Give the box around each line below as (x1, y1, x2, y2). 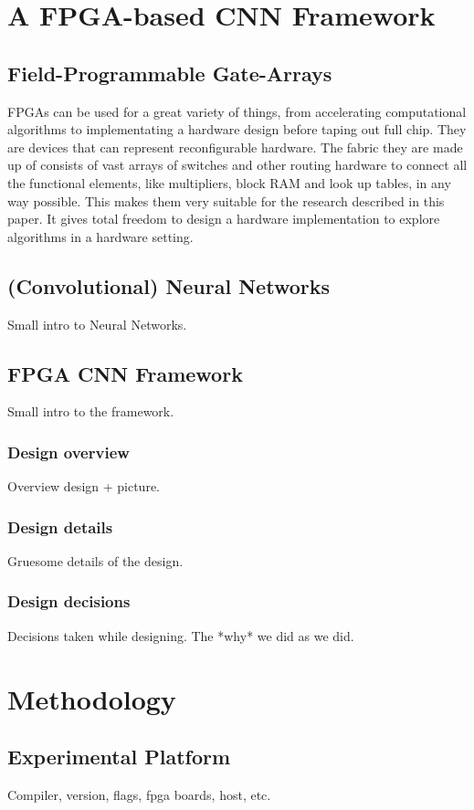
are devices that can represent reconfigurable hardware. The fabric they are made (7, 137, 463, 156)
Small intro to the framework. (7, 402, 174, 421)
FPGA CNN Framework (7, 359, 243, 387)
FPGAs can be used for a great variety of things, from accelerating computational (7, 101, 467, 121)
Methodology (7, 679, 176, 717)
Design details (7, 515, 113, 538)
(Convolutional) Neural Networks (7, 271, 330, 300)
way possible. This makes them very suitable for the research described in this (7, 191, 445, 210)
